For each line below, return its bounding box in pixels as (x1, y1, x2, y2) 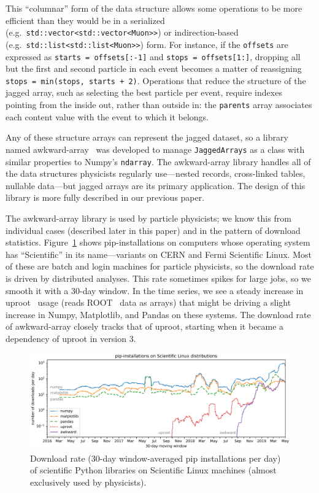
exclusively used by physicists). (30, 475, 147, 488)
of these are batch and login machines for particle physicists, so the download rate (6, 260, 314, 273)
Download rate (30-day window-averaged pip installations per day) (30, 451, 281, 464)
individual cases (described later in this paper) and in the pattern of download (6, 223, 301, 236)
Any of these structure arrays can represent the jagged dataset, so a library (6, 131, 288, 144)
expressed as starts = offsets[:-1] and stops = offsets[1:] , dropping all (6, 50, 301, 63)
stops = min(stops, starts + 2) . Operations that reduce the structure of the (6, 74, 306, 87)
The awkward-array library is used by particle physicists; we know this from (6, 211, 291, 224)
